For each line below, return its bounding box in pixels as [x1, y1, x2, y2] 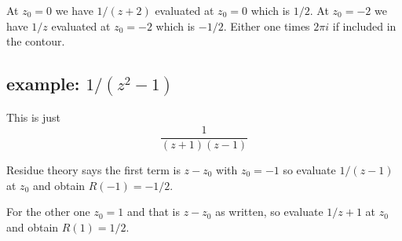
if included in [332, 17, 397, 34]
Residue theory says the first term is [6, 162, 181, 177]
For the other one [6, 203, 90, 220]
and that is [127, 203, 180, 220]
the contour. [6, 33, 65, 49]
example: [6, 71, 80, 96]
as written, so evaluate [215, 203, 323, 220]
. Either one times [223, 17, 310, 34]
